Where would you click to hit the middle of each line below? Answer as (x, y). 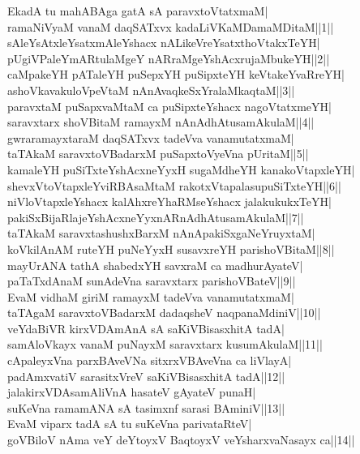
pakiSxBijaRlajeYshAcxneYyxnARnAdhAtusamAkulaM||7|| (156, 217)
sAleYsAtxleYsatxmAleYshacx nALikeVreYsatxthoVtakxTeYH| (164, 43)
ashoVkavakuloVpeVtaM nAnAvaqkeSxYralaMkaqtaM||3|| (151, 90)
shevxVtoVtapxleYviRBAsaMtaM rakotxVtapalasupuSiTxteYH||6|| (174, 185)
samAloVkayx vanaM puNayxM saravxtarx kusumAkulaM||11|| (165, 344)
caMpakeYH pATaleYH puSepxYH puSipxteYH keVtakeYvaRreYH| (176, 74)
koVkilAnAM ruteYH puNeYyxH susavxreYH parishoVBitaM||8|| (171, 248)
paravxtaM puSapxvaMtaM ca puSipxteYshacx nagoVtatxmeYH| (169, 106)
